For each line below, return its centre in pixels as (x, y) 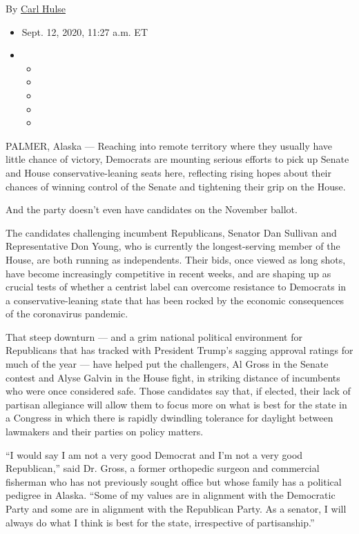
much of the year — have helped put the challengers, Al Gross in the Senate (167, 364)
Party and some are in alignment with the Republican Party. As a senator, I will (176, 508)
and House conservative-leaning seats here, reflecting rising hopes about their (168, 172)
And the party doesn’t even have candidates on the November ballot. (152, 209)
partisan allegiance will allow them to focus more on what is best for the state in (176, 404)
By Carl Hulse (36, 8)
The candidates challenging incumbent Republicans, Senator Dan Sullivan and (171, 232)
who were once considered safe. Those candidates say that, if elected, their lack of (178, 391)
